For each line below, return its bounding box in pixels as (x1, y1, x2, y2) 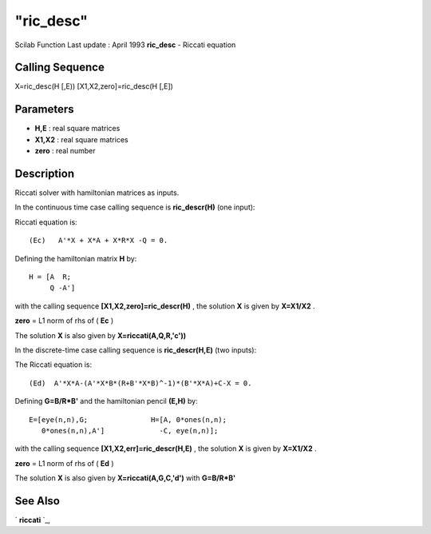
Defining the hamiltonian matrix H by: (14, 253, 137, 263)
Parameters (14, 102, 74, 116)
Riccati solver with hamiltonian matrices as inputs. (14, 188, 180, 197)
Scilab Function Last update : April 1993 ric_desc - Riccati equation (14, 40, 236, 50)
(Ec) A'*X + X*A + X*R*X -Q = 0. (29, 236, 168, 245)
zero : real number (34, 146, 96, 156)
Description (14, 166, 75, 180)
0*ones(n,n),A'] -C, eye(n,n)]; (41, 426, 219, 435)
